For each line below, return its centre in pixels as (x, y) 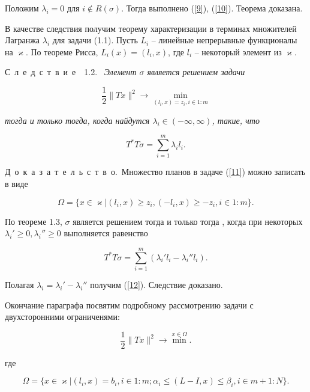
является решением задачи (196, 72)
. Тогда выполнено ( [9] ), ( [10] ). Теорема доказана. (212, 8)
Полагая (19, 284)
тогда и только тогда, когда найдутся (77, 120)
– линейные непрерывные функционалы (224, 40)
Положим (22, 8)
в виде (16, 184)
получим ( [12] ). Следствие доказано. (156, 284)
